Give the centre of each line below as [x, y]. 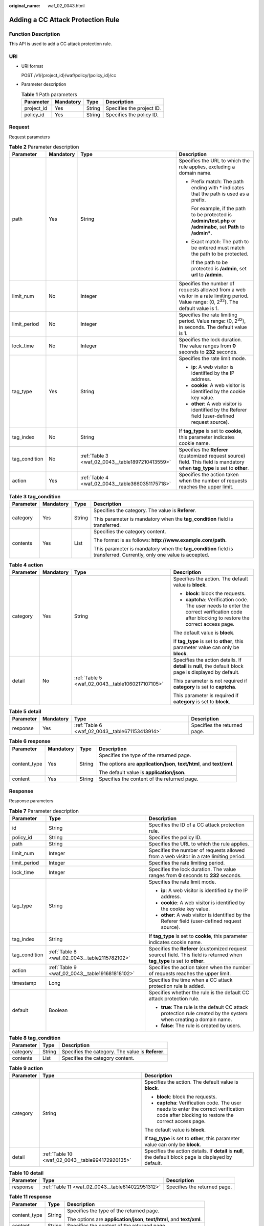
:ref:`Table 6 [88, 725]
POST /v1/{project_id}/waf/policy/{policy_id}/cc [69, 75]
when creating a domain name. [197, 1020]
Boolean [58, 1010]
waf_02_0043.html [66, 6]
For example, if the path [218, 208]
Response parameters [31, 801]
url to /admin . [207, 275]
